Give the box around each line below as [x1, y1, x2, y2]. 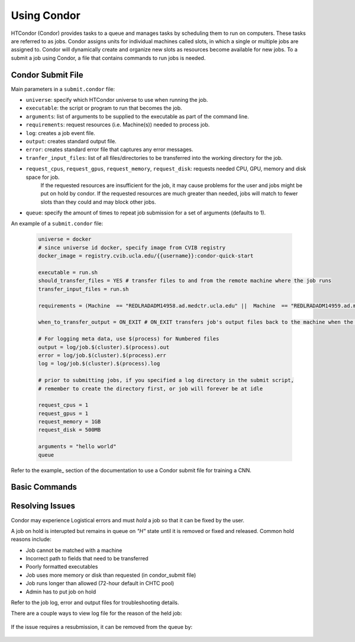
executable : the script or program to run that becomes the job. [25, 104, 183, 112]
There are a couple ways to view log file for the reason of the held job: [11, 610, 182, 617]
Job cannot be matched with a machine [25, 547, 122, 554]
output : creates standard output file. [25, 137, 117, 145]
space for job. [25, 174, 60, 181]
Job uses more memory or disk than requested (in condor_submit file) [25, 572, 196, 579]
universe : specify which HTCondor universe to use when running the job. [25, 97, 208, 104]
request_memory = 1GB [38, 418, 101, 425]
